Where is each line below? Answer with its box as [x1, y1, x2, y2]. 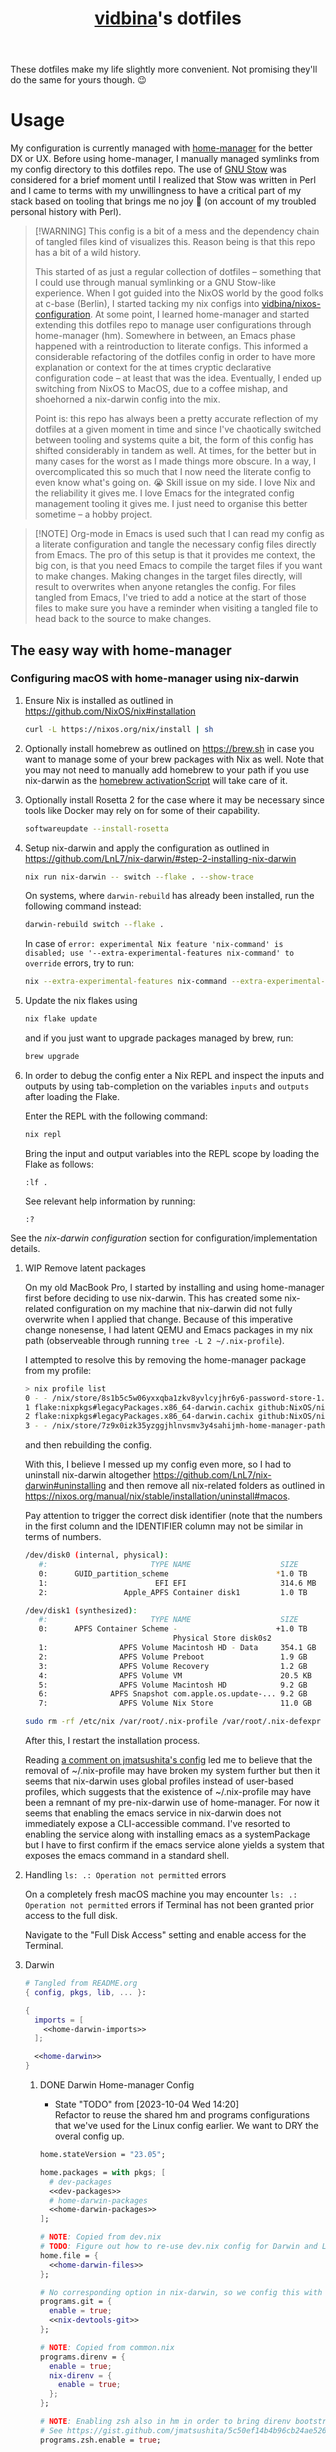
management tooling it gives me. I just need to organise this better [34, 498, 308, 510]
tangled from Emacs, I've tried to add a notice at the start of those [34, 592, 307, 604]
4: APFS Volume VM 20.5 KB [38, 1670, 312, 1681]
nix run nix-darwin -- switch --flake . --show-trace [24, 872, 254, 882]
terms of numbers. [24, 1531, 102, 1543]
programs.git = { [39, 2297, 113, 2307]
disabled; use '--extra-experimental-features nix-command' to [24, 948, 295, 959]
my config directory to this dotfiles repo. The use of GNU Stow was [10, 163, 287, 176]
